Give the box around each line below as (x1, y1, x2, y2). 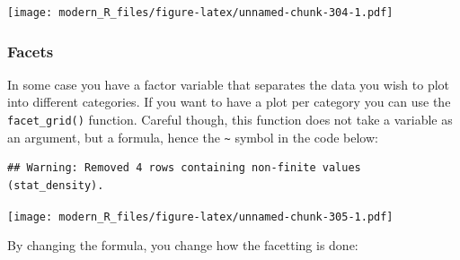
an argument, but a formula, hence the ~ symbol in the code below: (7, 127, 378, 146)
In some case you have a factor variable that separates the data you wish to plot (7, 74, 450, 93)
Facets (7, 39, 54, 62)
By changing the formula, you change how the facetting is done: (7, 236, 358, 255)
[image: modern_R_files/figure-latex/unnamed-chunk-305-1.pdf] (7, 210, 394, 223)
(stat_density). (7, 178, 104, 192)
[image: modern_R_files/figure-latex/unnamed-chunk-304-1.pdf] (7, 6, 394, 19)
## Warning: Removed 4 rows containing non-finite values (7, 161, 361, 175)
